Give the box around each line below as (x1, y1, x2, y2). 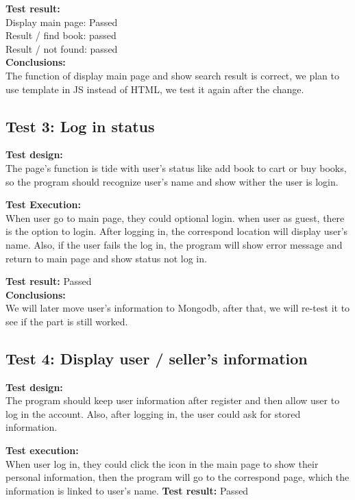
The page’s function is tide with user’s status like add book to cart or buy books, (5, 160, 347, 175)
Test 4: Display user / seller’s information (5, 347, 308, 368)
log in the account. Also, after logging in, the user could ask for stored (5, 406, 301, 421)
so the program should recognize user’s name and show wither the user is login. (5, 174, 339, 188)
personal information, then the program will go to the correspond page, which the (5, 470, 350, 484)
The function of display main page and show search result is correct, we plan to (5, 68, 340, 82)
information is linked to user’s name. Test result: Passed (5, 483, 249, 497)
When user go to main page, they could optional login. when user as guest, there (5, 210, 345, 225)
